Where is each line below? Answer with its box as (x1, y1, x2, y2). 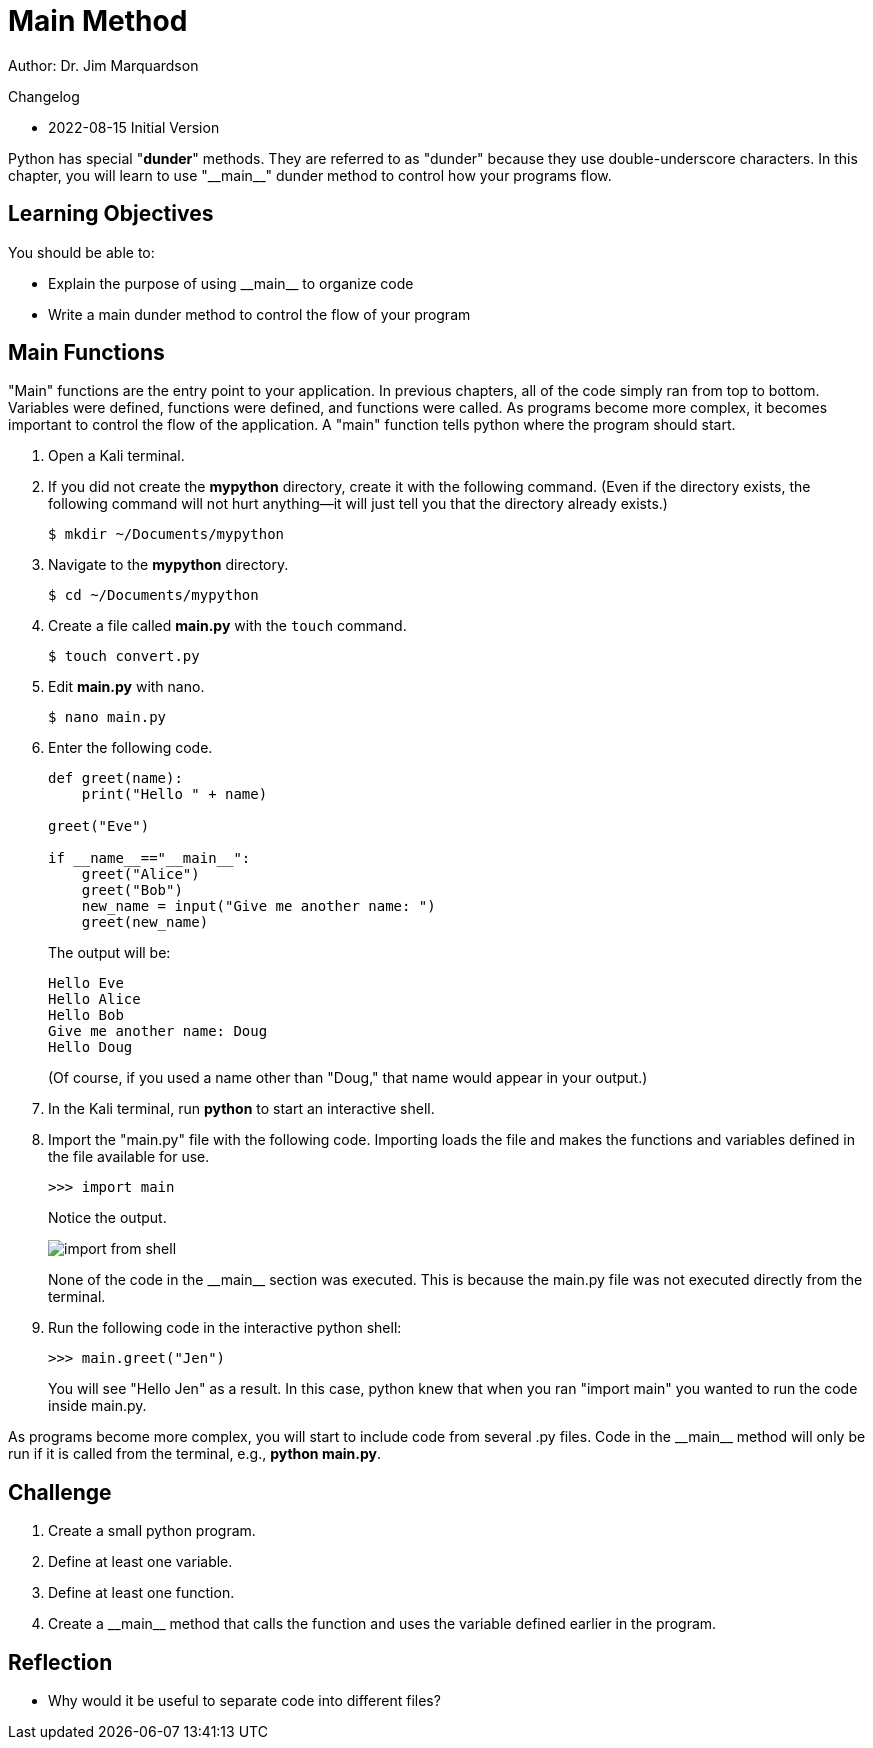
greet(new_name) (81, 914, 209, 931)
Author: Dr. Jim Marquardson (8, 56, 199, 74)
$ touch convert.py (48, 648, 200, 665)
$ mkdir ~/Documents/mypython (48, 526, 285, 543)
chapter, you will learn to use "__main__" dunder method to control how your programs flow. (8, 166, 612, 184)
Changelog (8, 87, 80, 105)
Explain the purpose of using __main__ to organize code (48, 274, 414, 292)
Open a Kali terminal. (48, 447, 185, 465)
